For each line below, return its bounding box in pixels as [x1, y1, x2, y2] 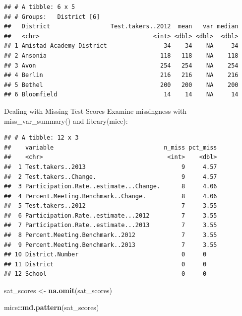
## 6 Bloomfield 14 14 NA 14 [4, 91, 239, 98]
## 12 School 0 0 [4, 270, 207, 278]
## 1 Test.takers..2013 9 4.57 [4, 163, 217, 170]
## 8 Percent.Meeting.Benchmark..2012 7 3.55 [4, 232, 217, 239]
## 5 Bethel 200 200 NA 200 [4, 81, 239, 88]
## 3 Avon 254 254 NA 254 [4, 62, 239, 69]
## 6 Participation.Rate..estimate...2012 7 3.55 [4, 212, 217, 219]
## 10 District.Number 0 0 [4, 251, 207, 258]
